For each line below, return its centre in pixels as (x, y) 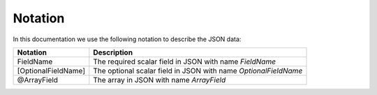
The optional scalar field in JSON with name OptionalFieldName (198, 71)
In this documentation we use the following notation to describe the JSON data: (127, 39)
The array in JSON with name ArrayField (160, 80)
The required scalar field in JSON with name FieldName (184, 61)
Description (113, 52)
